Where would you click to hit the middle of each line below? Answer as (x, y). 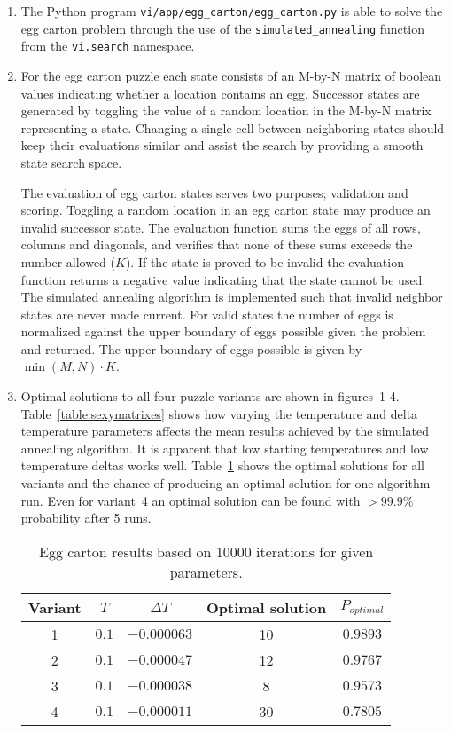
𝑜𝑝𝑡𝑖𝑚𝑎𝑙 (366, 610)
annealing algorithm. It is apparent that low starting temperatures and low (225, 448)
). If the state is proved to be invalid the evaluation (264, 261)
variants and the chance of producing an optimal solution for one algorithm (225, 483)
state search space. (71, 162)
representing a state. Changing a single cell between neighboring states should (233, 127)
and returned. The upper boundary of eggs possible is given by (191, 348)
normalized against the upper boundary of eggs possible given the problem (223, 331)
